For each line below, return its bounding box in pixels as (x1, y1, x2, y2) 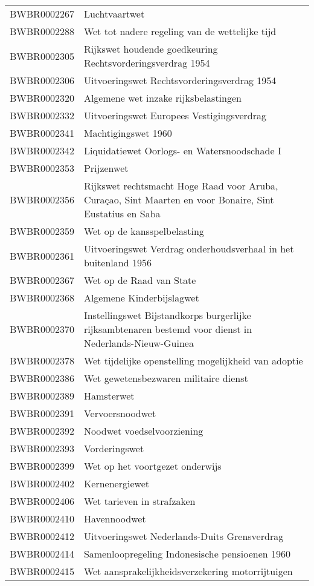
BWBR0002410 (10, 512, 74, 525)
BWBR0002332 (10, 108, 74, 122)
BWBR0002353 (10, 161, 74, 175)
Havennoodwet (83, 512, 146, 525)
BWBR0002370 (10, 322, 74, 336)
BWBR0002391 (10, 406, 74, 420)
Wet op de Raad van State (83, 273, 196, 287)
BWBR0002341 (10, 126, 74, 140)
